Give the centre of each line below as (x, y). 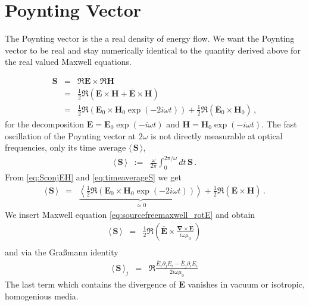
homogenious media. (42, 296)
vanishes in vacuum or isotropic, (246, 284)
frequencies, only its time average (65, 147)
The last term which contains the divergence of (90, 284)
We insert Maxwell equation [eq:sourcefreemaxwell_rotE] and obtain (130, 215)
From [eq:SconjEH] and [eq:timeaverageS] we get (93, 177)
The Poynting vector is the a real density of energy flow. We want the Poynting (150, 38)
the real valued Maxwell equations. (68, 62)
